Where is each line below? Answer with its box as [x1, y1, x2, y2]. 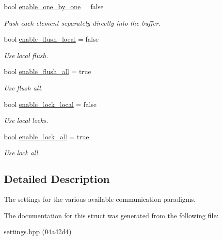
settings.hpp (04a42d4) [4, 226, 72, 237]
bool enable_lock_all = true [4, 131, 89, 141]
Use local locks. [4, 115, 48, 125]
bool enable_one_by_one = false [4, 1, 104, 11]
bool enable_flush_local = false [4, 34, 99, 44]
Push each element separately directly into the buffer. [4, 17, 161, 28]
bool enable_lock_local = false [4, 99, 97, 109]
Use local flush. [4, 50, 48, 60]
